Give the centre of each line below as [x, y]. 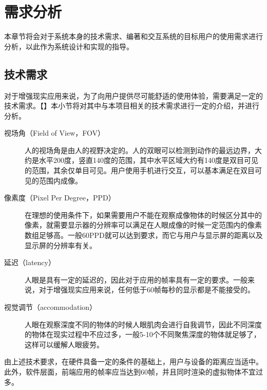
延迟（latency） [30, 262]
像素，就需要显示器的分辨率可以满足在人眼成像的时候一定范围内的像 [140, 225]
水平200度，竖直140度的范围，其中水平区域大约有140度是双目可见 [148, 160]
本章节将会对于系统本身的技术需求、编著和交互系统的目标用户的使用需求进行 [133, 36]
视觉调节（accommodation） [51, 307]
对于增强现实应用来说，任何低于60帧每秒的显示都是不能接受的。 [147, 290]
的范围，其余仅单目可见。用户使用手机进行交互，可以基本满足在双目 [140, 170]
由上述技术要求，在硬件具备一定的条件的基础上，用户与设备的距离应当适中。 [133, 361]
